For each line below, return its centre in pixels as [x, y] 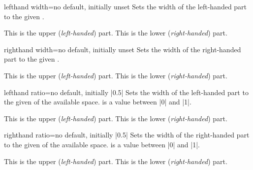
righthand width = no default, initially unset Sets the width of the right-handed [123, 49]
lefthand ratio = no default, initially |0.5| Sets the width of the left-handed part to [126, 92]
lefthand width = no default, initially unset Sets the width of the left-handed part [126, 6]
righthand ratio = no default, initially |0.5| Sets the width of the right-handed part [127, 135]
